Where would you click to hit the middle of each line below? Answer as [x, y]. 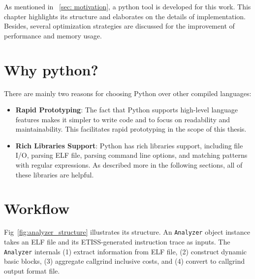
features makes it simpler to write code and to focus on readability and [123, 119]
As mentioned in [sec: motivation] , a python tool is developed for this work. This [127, 6]
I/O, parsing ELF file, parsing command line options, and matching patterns [131, 155]
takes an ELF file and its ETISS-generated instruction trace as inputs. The [117, 242]
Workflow [37, 208]
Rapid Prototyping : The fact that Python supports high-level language [127, 110]
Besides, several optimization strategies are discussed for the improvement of [119, 26]
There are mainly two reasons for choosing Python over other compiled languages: [128, 93]
